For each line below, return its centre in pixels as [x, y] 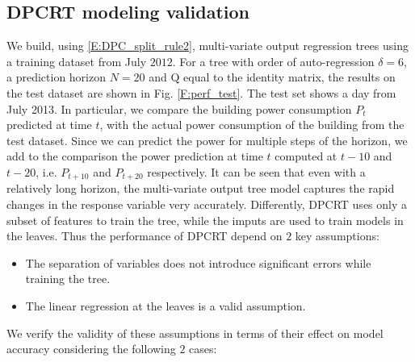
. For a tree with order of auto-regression [273, 61]
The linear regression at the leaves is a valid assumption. [166, 305]
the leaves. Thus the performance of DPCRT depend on [145, 236]
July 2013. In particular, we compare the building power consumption [179, 108]
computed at [306, 156]
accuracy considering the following [91, 349]
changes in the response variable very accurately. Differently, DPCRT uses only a [207, 204]
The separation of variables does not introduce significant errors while [198, 262]
